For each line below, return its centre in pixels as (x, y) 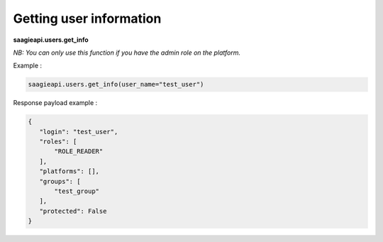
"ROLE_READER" (79, 152)
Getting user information (87, 18)
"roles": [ (58, 142)
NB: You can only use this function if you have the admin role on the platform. (127, 53)
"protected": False (73, 211)
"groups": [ (60, 181)
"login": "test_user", (79, 132)
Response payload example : (55, 103)
